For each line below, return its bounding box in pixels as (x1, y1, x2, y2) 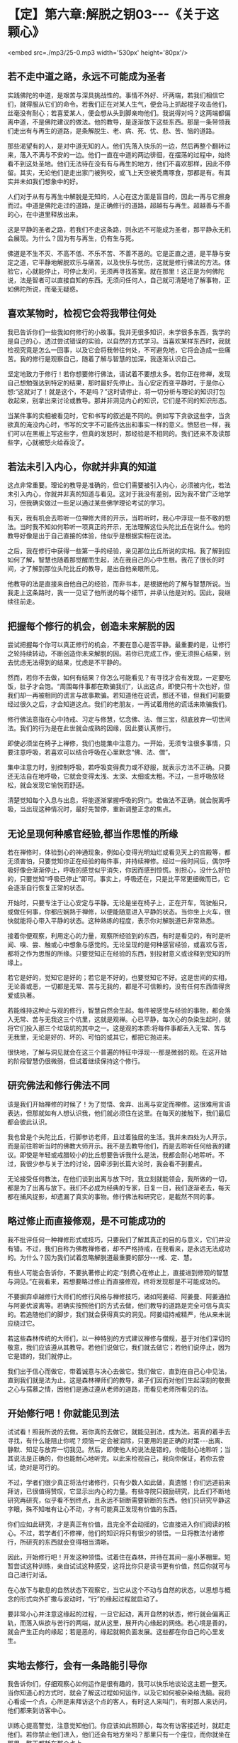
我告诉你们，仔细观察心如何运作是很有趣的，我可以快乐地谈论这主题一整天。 (7, 1680, 231, 1688)
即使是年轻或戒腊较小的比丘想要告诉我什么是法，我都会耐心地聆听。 (19, 1150, 218, 1159)
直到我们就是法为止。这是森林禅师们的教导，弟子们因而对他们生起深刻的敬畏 (7, 1375, 231, 1384)
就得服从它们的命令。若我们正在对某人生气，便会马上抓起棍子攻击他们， (19, 100, 231, 108)
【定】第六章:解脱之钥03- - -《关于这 (7, 6, 220, 23)
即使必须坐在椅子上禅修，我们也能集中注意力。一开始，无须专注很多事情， (7, 739, 225, 747)
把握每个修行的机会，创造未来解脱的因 (7, 620, 175, 632)
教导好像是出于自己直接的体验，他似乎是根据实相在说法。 (7, 531, 175, 540)
